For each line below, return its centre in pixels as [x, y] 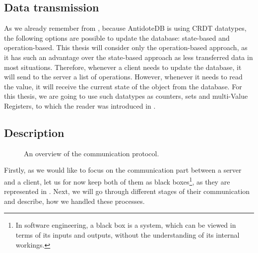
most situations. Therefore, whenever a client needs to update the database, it [123, 67]
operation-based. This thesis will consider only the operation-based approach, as [126, 47]
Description [34, 132]
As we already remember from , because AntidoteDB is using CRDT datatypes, [125, 28]
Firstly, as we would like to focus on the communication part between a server [123, 170]
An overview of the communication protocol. [92, 153]
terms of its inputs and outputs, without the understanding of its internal [128, 234]
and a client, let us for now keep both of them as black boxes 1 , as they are [117, 181]
